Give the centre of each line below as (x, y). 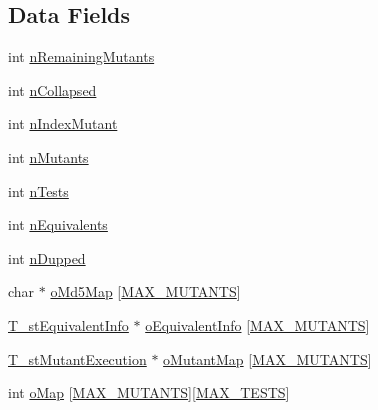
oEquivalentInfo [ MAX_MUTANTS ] (257, 324)
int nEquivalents (58, 224)
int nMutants (48, 156)
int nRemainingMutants (81, 56)
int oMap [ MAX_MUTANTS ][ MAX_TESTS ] (149, 392)
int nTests (38, 190)
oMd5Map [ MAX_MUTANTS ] (145, 291)
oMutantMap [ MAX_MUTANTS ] (267, 358)
